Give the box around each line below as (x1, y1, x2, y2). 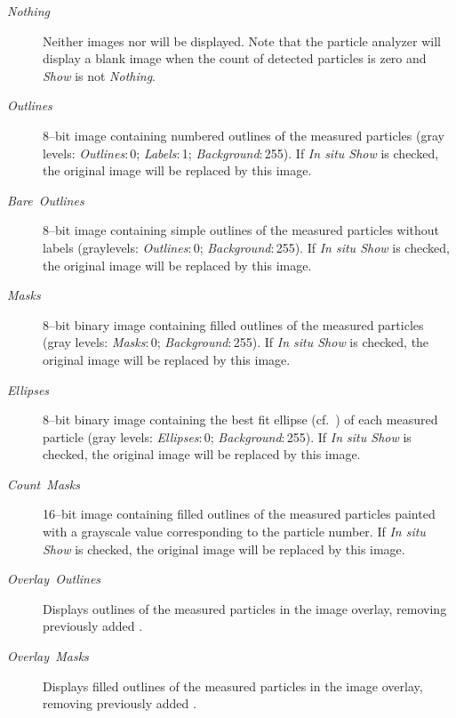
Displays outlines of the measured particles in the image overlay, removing (43, 599, 447, 617)
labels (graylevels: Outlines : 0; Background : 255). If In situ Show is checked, (43, 238, 450, 256)
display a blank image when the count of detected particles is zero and (43, 49, 427, 68)
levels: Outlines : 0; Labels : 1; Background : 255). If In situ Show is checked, (43, 143, 439, 162)
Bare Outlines (7, 190, 84, 209)
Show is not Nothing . (43, 66, 156, 85)
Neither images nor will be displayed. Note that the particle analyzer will (43, 31, 441, 50)
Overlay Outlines (7, 569, 101, 588)
